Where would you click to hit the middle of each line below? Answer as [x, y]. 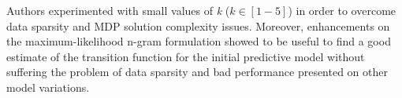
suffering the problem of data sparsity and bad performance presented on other [197, 72]
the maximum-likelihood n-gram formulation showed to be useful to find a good [199, 41]
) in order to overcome [342, 10]
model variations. [48, 87]
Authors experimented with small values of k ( [118, 10]
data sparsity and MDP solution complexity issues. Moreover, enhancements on [198, 25]
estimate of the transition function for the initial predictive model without [186, 56]
